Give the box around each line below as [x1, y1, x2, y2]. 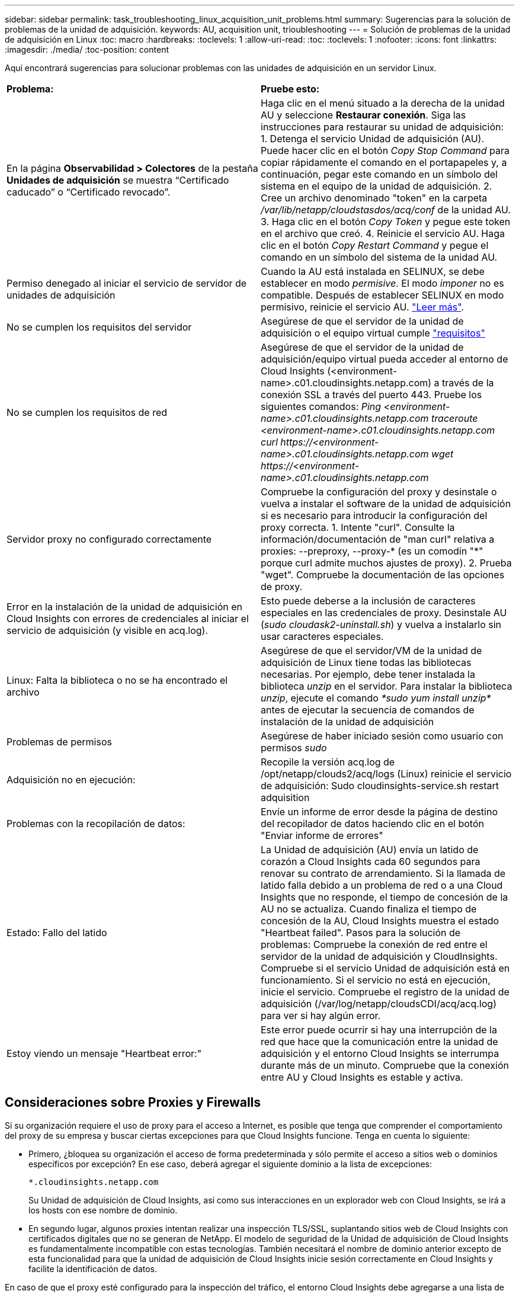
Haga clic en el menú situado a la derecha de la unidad [261, 97, 505, 109]
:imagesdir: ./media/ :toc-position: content [5, 44, 169, 55]
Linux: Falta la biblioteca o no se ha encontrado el [7, 674, 228, 686]
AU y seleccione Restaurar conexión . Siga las [261, 109, 466, 121]
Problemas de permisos [7, 736, 112, 748]
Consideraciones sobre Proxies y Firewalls [5, 1095, 261, 1110]
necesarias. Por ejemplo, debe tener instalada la [261, 668, 475, 680]
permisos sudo [261, 742, 327, 754]
